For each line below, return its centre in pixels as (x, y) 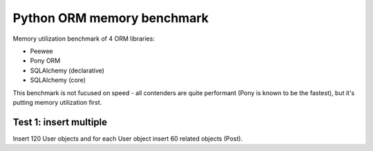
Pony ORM (45, 61)
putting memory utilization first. (57, 102)
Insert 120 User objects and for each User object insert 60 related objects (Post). (128, 139)
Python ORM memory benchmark (111, 18)
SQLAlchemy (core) (58, 80)
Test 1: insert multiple (60, 122)
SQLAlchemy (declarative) (67, 70)
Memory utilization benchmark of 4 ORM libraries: (84, 39)
